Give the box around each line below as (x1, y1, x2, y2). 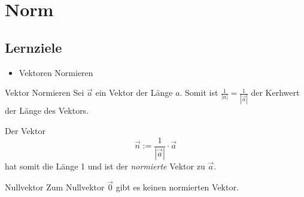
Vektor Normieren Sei (5, 86, 84, 99)
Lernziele (5, 38, 62, 56)
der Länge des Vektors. (5, 104, 89, 117)
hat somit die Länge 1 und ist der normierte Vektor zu (5, 159, 205, 172)
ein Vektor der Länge (95, 86, 173, 99)
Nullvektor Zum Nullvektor (5, 181, 105, 193)
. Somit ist (180, 86, 218, 99)
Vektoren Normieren (19, 66, 93, 78)
